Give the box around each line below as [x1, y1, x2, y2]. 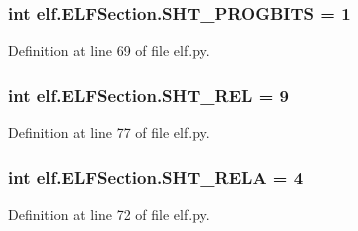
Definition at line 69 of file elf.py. [8, 40, 210, 61]
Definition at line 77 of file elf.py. [8, 122, 210, 143]
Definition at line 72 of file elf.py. [8, 203, 210, 224]
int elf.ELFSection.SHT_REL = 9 [8, 82, 289, 107]
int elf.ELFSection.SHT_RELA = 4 [8, 164, 304, 189]
